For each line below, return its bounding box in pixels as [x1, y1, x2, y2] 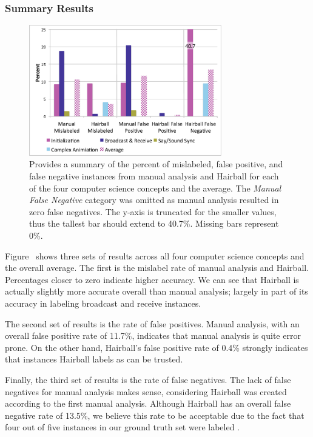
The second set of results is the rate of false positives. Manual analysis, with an [5, 317, 300, 330]
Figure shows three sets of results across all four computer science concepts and [5, 249, 305, 262]
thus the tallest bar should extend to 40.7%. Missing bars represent [29, 217, 279, 230]
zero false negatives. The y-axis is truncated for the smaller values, [29, 205, 277, 218]
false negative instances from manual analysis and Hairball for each [29, 170, 279, 182]
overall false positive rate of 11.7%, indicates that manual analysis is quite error [5, 329, 301, 342]
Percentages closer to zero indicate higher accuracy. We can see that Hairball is [5, 273, 299, 285]
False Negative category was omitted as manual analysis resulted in [29, 193, 279, 206]
